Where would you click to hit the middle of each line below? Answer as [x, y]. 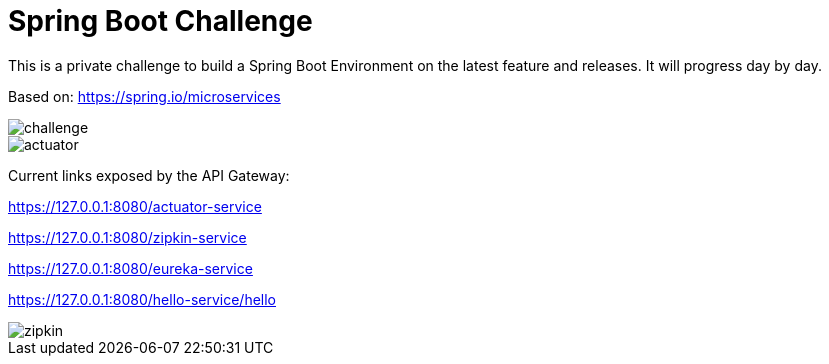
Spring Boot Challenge [160, 21]
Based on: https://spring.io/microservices [144, 96]
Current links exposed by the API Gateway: [149, 175]
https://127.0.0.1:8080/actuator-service [135, 206]
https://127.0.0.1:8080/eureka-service [130, 268]
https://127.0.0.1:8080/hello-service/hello [142, 299]
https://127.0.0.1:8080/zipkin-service [127, 237]
